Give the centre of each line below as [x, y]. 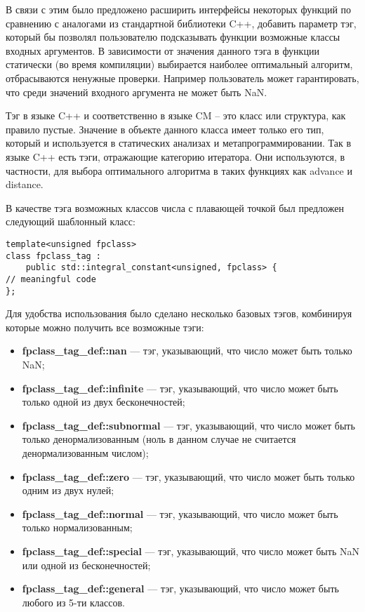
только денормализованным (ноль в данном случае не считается [159, 439]
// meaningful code [51, 279]
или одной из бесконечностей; [86, 565]
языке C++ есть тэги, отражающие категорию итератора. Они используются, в [175, 156]
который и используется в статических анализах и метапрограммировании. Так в [179, 143]
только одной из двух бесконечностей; [104, 402]
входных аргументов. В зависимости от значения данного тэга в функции [162, 50]
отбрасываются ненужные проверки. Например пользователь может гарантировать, [182, 78]
